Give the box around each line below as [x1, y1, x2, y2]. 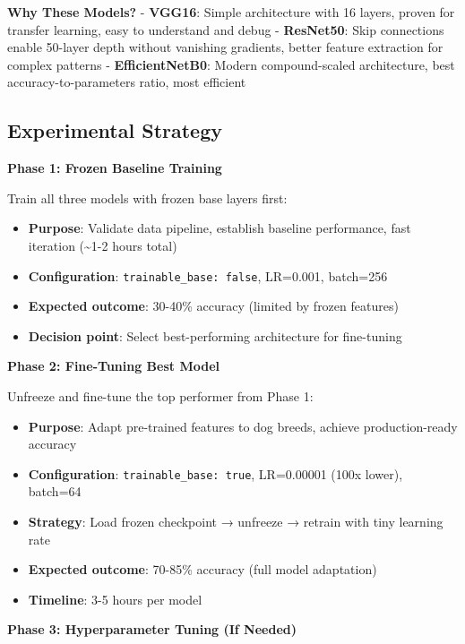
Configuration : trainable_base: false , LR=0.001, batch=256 [28, 266, 388, 285]
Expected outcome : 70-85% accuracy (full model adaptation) [28, 560, 377, 579]
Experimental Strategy [7, 116, 223, 144]
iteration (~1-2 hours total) [28, 236, 177, 254]
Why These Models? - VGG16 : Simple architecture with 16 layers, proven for [7, 3, 455, 21]
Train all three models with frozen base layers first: [7, 188, 288, 207]
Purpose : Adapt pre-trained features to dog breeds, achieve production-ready [28, 416, 458, 435]
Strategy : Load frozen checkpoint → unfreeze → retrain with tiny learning [28, 512, 443, 531]
